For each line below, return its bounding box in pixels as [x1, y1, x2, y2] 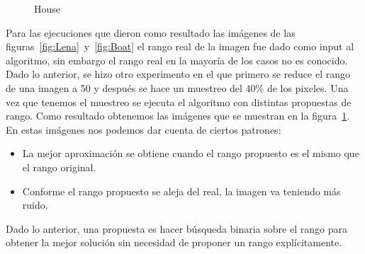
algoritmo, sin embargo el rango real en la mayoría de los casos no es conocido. [6, 52, 348, 67]
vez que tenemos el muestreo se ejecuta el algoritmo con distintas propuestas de [6, 94, 352, 109]
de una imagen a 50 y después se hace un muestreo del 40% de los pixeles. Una [6, 80, 349, 95]
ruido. [22, 197, 48, 212]
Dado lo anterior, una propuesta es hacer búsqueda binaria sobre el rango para [6, 221, 347, 236]
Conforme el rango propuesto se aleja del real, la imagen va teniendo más [22, 183, 341, 198]
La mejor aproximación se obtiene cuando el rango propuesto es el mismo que [22, 146, 359, 161]
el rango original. [22, 159, 96, 174]
